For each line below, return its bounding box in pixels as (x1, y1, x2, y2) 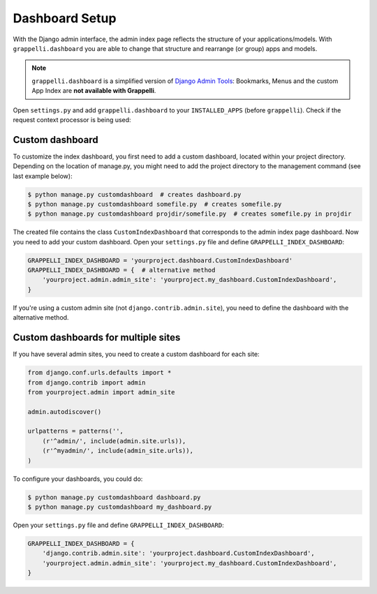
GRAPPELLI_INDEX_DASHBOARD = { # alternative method (27, 266, 216, 274)
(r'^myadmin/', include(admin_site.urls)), (42, 447, 193, 455)
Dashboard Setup (13, 10, 117, 26)
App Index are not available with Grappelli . (31, 87, 156, 95)
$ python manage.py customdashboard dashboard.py (27, 493, 201, 501)
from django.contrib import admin (27, 378, 146, 387)
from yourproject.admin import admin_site (27, 388, 175, 396)
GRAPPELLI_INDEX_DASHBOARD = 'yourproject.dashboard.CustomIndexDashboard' (27, 256, 293, 265)
